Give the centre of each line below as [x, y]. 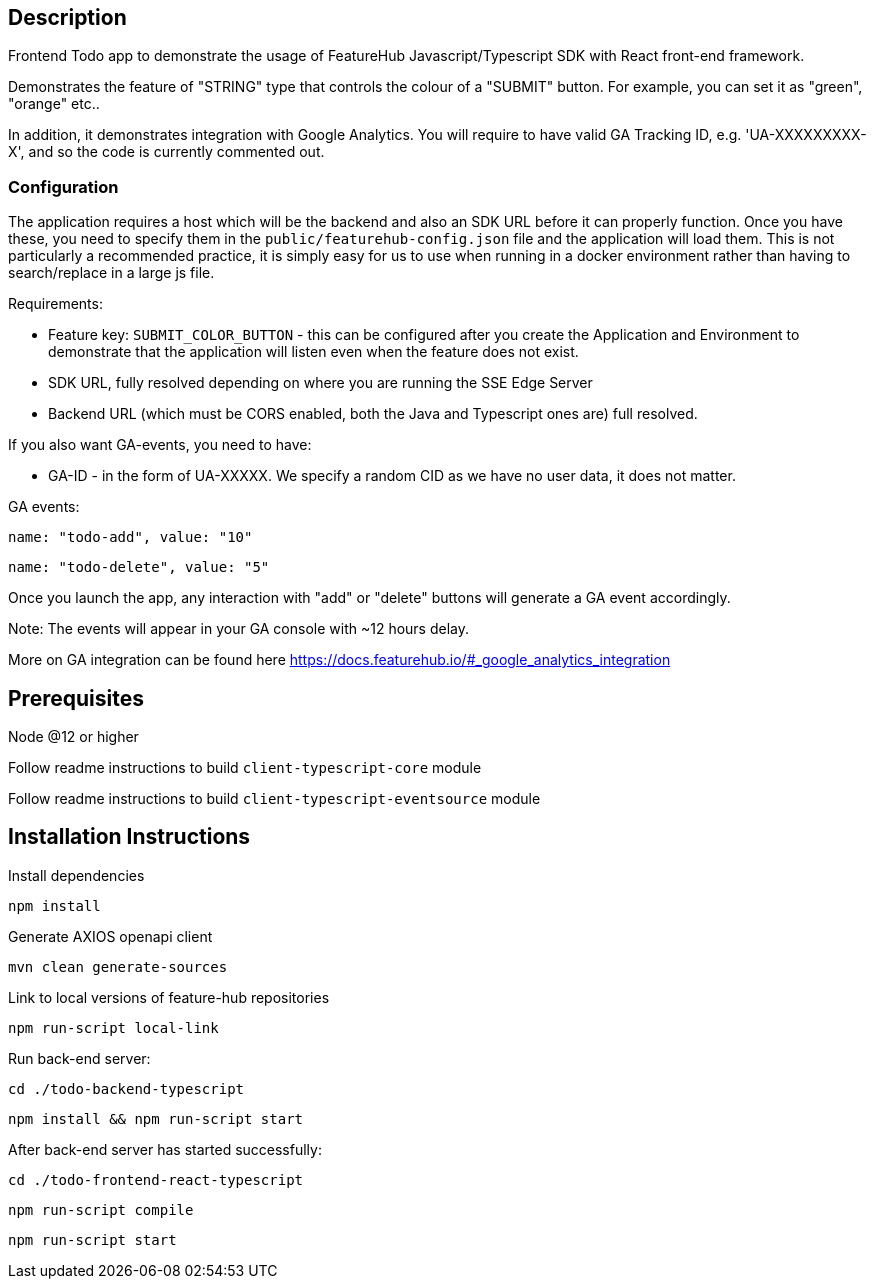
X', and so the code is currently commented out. [166, 152]
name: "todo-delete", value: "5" [139, 567]
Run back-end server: [79, 1058]
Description [67, 17]
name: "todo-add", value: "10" [130, 537]
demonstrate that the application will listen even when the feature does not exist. [313, 352]
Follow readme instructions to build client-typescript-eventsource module [274, 799]
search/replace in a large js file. [111, 273]
